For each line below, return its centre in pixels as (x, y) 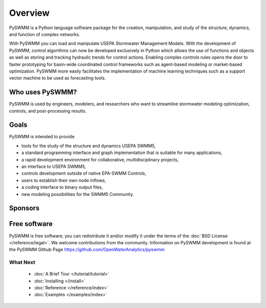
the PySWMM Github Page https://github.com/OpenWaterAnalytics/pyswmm (87, 250)
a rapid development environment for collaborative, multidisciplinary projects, (100, 159)
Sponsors (24, 208)
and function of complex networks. (45, 34)
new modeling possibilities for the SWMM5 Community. (78, 194)
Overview (29, 13)
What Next (22, 263)
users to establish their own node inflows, (64, 180)
